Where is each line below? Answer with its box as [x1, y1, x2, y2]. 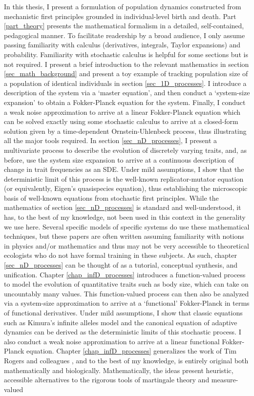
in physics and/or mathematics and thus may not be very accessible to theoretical [4, 240, 249, 250]
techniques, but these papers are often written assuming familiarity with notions [4, 231, 244, 241]
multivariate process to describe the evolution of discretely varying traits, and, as [4, 145, 247, 155]
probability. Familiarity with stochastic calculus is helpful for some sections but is [4, 49, 248, 59]
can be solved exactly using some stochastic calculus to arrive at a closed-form [4, 116, 238, 126]
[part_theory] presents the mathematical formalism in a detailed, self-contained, [4, 21, 244, 31]
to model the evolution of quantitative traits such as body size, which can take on [4, 279, 249, 289]
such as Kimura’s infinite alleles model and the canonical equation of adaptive [4, 317, 237, 327]
